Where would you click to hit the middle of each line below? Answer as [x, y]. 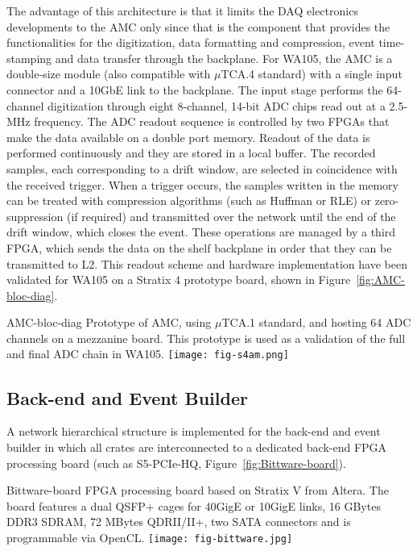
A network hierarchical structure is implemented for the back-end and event [194, 431]
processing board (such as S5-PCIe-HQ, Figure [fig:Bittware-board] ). [176, 463]
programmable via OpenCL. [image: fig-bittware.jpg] [150, 537]
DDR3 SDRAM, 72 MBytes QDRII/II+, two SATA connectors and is [179, 522]
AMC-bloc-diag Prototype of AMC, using [109, 322]
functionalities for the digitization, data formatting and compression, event [191, 42]
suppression [35, 216]
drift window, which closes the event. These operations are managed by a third [201, 232]
